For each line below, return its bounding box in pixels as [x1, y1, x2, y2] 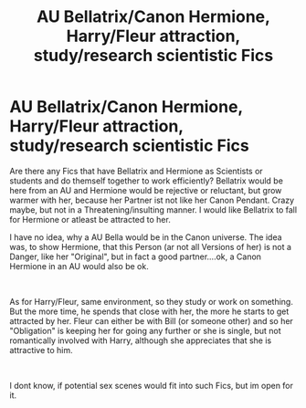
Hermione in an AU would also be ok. [9, 260, 149, 271]
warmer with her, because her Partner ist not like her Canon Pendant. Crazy [9, 194, 295, 205]
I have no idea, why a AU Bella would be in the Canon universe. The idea [9, 231, 282, 243]
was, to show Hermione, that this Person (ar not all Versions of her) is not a [9, 241, 292, 252]
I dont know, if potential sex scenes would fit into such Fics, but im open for [9, 380, 294, 391]
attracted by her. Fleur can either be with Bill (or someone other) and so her [9, 315, 294, 326]
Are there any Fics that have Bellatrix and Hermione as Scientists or [9, 165, 263, 176]
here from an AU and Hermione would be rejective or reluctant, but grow [9, 184, 282, 195]
